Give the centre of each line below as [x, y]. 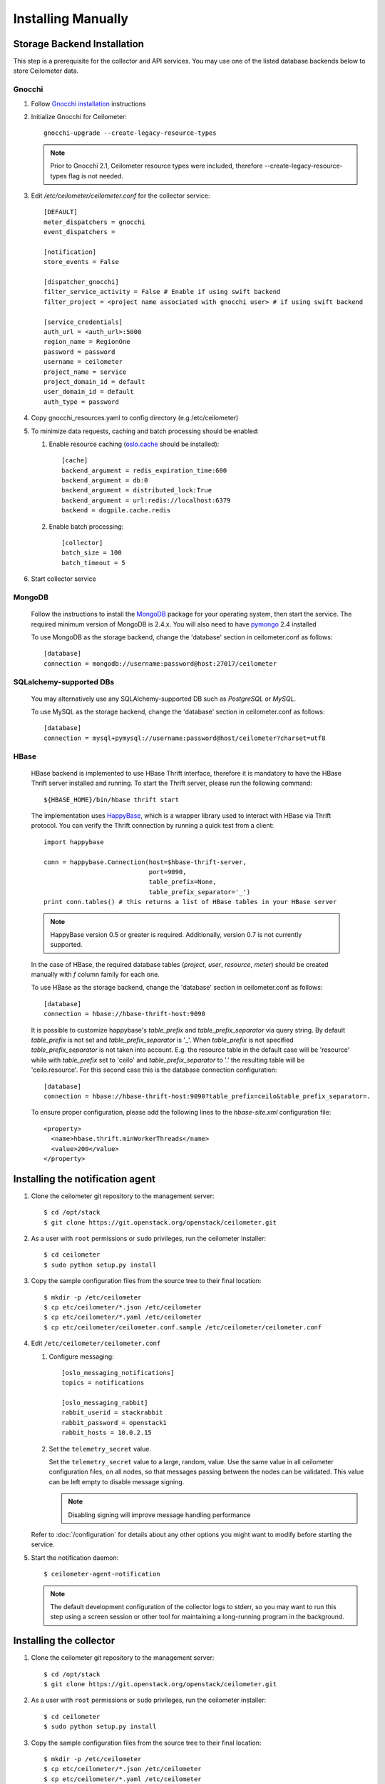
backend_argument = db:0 [105, 481]
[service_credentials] [83, 322]
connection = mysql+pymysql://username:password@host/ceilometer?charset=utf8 [185, 738]
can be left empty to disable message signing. [117, 1481]
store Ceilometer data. [46, 71]
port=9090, [168, 872]
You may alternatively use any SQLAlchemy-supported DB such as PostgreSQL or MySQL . [164, 699]
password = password [79, 352]
